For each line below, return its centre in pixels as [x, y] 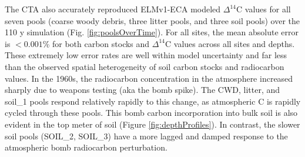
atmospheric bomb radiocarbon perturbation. [86, 147]
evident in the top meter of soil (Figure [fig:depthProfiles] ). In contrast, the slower [152, 124]
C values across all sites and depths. [230, 43]
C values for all [264, 9]
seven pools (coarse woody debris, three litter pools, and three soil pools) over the [152, 20]
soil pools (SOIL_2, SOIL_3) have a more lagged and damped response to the [146, 136]
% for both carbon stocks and [96, 43]
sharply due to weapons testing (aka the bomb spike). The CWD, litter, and [143, 90]
